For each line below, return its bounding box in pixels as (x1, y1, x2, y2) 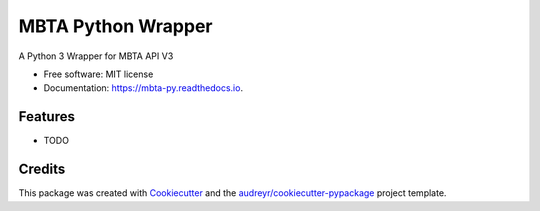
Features (18, 108, 75, 125)
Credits (18, 161, 66, 178)
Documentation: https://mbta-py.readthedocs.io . (43, 82, 244, 94)
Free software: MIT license (43, 68, 154, 80)
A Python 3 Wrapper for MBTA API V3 (18, 50, 174, 62)
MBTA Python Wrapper (18, 15, 213, 37)
